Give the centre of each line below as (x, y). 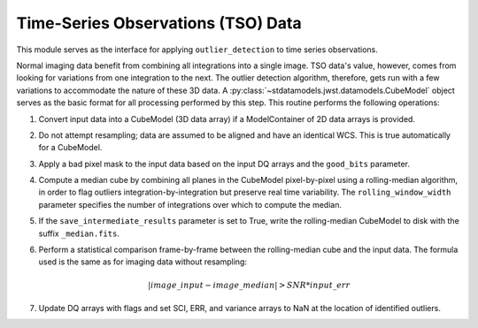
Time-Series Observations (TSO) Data (159, 23)
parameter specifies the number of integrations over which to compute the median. (190, 204)
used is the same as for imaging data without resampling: (143, 262)
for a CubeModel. (70, 148)
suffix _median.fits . (79, 233)
